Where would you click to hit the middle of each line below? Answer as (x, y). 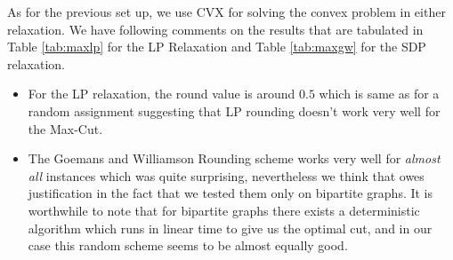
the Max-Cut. (65, 128)
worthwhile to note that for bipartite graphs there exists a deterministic (224, 210)
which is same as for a (379, 94)
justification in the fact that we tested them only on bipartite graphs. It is (231, 193)
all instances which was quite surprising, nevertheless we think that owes (226, 175)
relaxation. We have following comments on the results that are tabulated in (215, 29)
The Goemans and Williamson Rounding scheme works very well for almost (234, 158)
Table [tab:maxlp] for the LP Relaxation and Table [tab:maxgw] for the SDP (217, 47)
